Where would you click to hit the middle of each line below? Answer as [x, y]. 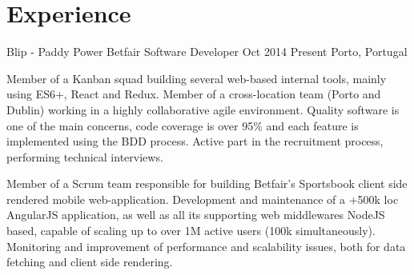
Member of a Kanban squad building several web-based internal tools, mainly [197, 78]
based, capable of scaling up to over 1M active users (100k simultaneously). [191, 231]
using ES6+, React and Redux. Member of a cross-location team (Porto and [194, 94]
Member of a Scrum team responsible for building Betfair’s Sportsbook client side [207, 183]
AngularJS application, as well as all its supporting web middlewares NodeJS [196, 215]
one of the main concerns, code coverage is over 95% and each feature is [183, 125]
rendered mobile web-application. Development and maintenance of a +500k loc [203, 199]
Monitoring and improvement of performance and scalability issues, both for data [206, 246]
